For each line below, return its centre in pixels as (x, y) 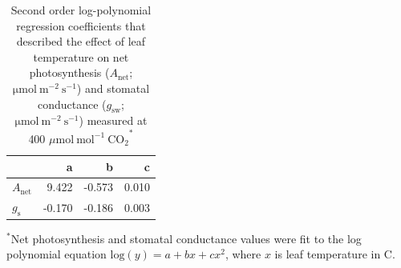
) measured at (113, 120)
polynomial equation (57, 254)
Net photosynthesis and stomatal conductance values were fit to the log (186, 238)
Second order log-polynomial (81, 10)
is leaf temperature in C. (335, 254)
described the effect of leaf (81, 41)
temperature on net (81, 56)
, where (243, 254)
